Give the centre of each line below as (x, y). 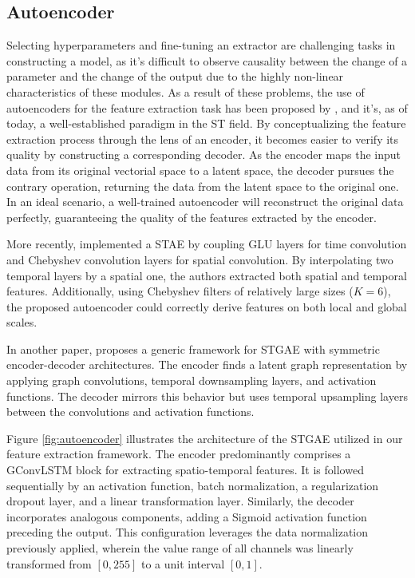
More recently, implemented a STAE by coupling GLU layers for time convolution (207, 244)
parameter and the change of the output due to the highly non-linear (175, 76)
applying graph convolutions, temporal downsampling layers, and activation (192, 380)
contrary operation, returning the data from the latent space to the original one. (203, 186)
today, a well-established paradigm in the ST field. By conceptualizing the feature (206, 123)
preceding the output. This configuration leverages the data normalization (188, 532)
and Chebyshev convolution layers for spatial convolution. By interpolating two (200, 259)
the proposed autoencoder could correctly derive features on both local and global (207, 306)
